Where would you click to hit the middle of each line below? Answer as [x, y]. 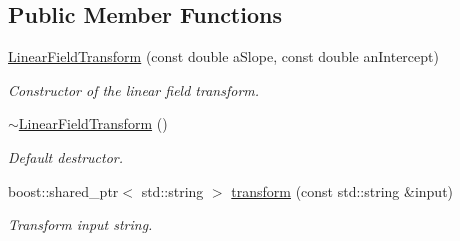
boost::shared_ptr [63, 190]
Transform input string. [80, 224]
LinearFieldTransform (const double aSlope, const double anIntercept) [223, 56]
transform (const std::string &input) [342, 190]
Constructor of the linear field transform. [134, 89]
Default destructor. [66, 156]
